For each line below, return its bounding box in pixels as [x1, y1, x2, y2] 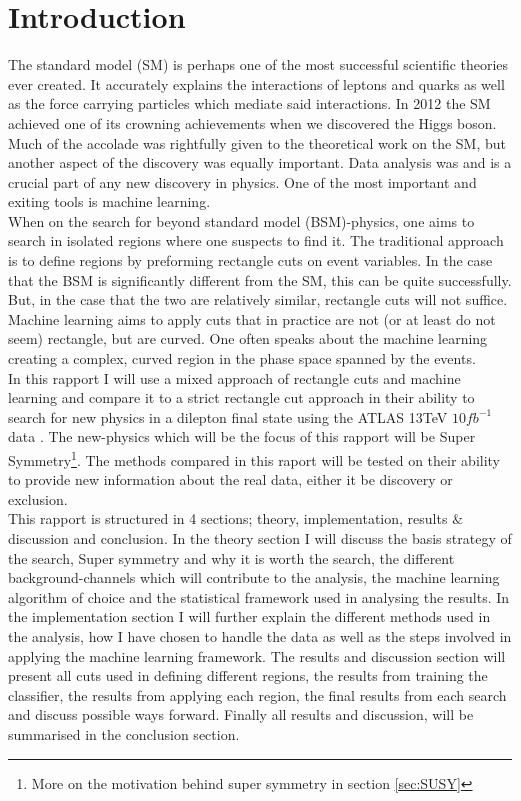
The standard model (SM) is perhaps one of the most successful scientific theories [8, 54, 509, 75]
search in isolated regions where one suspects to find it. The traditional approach [8, 230, 504, 251]
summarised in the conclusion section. [8, 723, 240, 744]
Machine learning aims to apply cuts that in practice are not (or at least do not [8, 308, 496, 329]
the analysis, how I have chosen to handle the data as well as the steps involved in [8, 626, 512, 646]
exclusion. [8, 488, 68, 509]
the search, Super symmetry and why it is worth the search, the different [8, 547, 455, 568]
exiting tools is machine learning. [8, 191, 211, 212]
